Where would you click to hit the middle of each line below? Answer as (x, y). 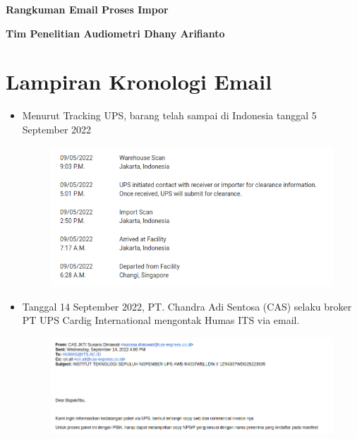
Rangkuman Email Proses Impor (87, 9)
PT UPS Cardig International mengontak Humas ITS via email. (161, 320)
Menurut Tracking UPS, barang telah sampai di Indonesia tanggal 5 (169, 115)
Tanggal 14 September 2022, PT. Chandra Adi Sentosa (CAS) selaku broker (187, 306)
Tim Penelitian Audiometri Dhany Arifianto (115, 33)
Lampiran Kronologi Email (139, 82)
